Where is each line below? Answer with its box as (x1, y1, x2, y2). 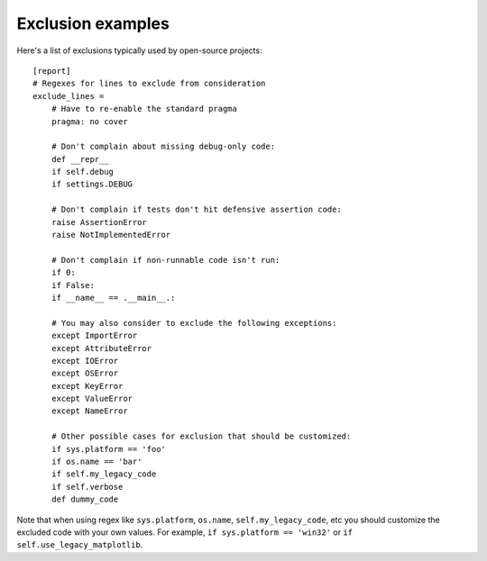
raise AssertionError (51, 217, 148, 227)
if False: (51, 280, 95, 290)
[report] (32, 66, 71, 76)
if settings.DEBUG (51, 179, 133, 189)
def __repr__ (51, 154, 109, 164)
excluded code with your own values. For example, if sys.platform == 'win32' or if (16, 527, 354, 538)
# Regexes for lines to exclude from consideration (32, 78, 266, 89)
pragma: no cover (51, 116, 128, 126)
